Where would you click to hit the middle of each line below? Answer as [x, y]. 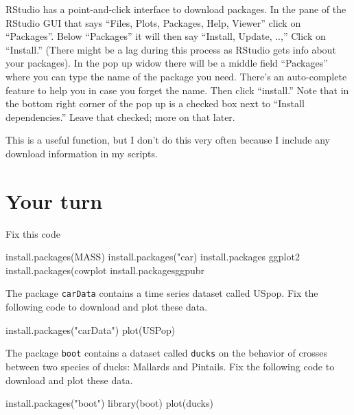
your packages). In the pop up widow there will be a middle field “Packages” [167, 63]
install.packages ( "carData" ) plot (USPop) [91, 329]
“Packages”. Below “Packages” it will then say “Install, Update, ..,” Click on [166, 36]
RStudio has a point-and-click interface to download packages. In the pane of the [176, 9]
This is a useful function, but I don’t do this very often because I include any [168, 140]
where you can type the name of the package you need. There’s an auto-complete [176, 76]
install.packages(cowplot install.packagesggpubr [105, 270]
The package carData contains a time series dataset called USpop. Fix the [162, 293]
